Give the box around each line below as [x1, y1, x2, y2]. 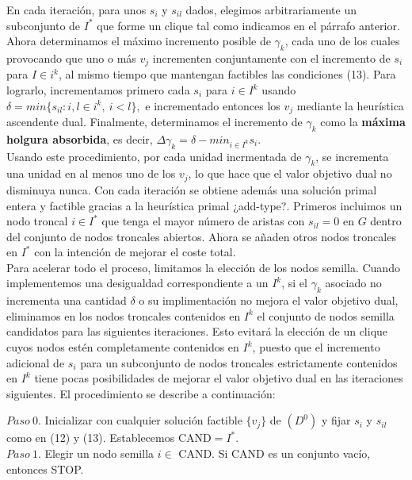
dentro [370, 213, 402, 229]
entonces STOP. [6, 460, 84, 477]
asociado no [325, 275, 382, 291]
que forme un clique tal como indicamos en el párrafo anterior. [97, 17, 400, 33]
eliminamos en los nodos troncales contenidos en [6, 307, 241, 324]
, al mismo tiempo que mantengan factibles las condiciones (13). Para [58, 66, 396, 83]
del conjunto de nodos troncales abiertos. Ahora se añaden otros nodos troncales [6, 228, 396, 244]
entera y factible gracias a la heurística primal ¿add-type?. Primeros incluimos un [6, 197, 402, 213]
